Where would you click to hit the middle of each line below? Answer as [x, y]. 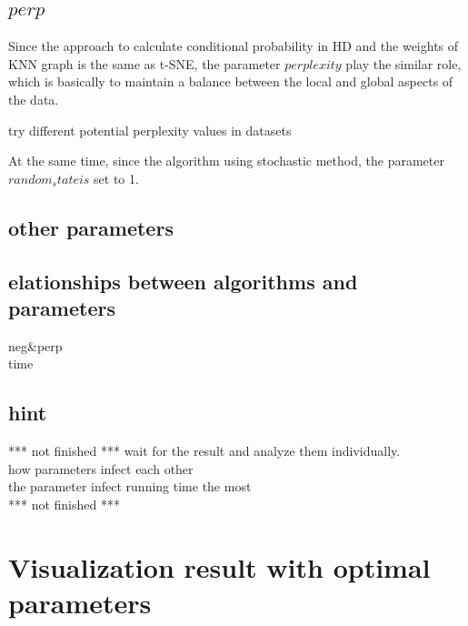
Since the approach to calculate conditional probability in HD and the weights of [234, 46]
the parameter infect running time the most [130, 486]
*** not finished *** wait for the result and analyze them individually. [204, 451]
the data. [34, 99]
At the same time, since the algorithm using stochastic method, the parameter [226, 161]
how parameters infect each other [101, 468]
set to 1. [116, 178]
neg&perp [35, 345]
